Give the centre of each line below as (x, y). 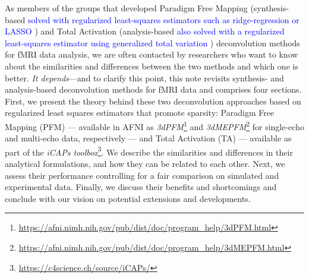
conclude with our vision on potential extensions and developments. (128, 198)
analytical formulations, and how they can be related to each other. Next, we (145, 164)
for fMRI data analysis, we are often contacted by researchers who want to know (152, 54)
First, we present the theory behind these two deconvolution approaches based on (153, 101)
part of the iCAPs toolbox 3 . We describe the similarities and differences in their (149, 151)
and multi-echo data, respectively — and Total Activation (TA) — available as (148, 138)
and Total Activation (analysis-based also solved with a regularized (163, 31)
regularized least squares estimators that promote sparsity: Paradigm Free (140, 113)
